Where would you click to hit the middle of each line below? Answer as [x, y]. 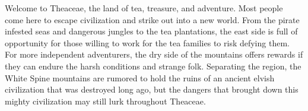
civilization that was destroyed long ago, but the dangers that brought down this [152, 89]
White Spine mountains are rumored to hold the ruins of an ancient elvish [140, 77]
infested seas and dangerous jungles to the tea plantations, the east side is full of [151, 31]
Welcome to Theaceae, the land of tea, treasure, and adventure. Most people [144, 8]
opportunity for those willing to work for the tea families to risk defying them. [147, 42]
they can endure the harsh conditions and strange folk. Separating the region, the [153, 66]
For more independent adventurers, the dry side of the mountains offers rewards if [154, 54]
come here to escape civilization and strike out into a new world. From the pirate [152, 19]
